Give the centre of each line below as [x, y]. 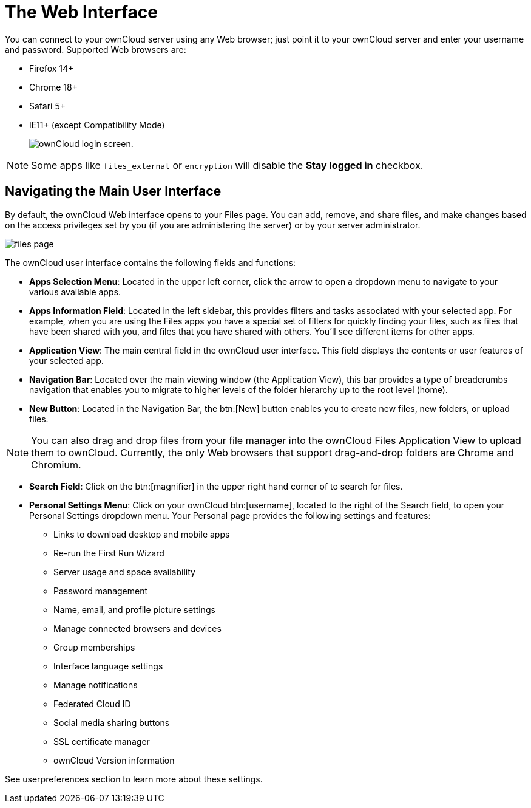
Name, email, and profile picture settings [134, 609]
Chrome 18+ [53, 87]
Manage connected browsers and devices [137, 628]
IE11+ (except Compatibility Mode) [97, 125]
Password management [101, 591]
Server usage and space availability [124, 572]
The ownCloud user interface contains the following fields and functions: [151, 262]
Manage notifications [96, 685]
